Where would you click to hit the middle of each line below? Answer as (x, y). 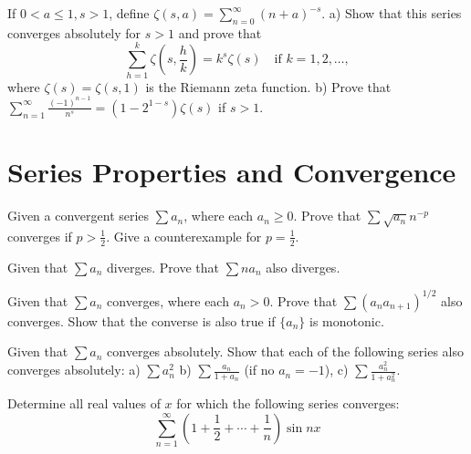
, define (129, 13)
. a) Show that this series (392, 13)
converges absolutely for (74, 32)
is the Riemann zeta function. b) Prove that (268, 86)
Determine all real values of (84, 403)
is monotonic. (347, 320)
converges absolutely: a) (74, 370)
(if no (259, 370)
